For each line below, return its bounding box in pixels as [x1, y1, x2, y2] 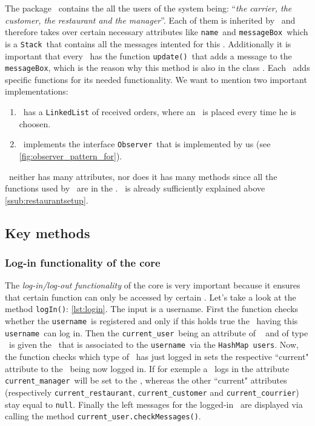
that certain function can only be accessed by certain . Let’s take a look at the [5, 290, 296, 303]
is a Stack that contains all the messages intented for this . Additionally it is [5, 37, 291, 50]
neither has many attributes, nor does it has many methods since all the [8, 170, 277, 182]
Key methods [5, 223, 90, 242]
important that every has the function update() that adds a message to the [5, 49, 292, 62]
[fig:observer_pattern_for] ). [19, 149, 122, 162]
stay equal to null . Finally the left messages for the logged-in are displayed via [5, 398, 303, 410]
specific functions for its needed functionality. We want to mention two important [5, 73, 307, 85]
